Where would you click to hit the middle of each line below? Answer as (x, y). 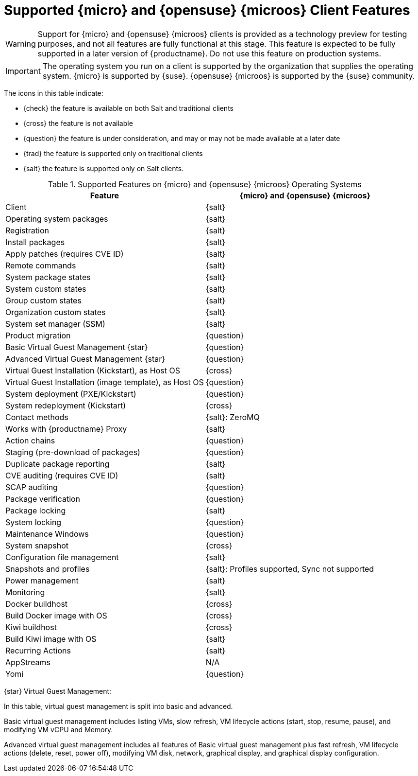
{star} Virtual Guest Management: (58, 691)
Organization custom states (56, 312)
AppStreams (28, 662)
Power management (42, 580)
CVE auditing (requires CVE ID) (62, 475)
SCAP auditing (32, 487)
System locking (33, 522)
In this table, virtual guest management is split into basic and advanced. (118, 706)
